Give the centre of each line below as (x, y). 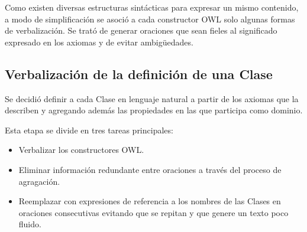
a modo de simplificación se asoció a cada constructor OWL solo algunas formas (150, 19)
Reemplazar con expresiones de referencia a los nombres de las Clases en (150, 201)
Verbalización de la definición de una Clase (139, 73)
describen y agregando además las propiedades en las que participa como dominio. (154, 110)
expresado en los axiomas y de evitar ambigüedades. (99, 42)
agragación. (39, 181)
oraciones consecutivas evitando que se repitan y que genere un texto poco (153, 212)
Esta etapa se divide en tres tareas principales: (89, 130)
